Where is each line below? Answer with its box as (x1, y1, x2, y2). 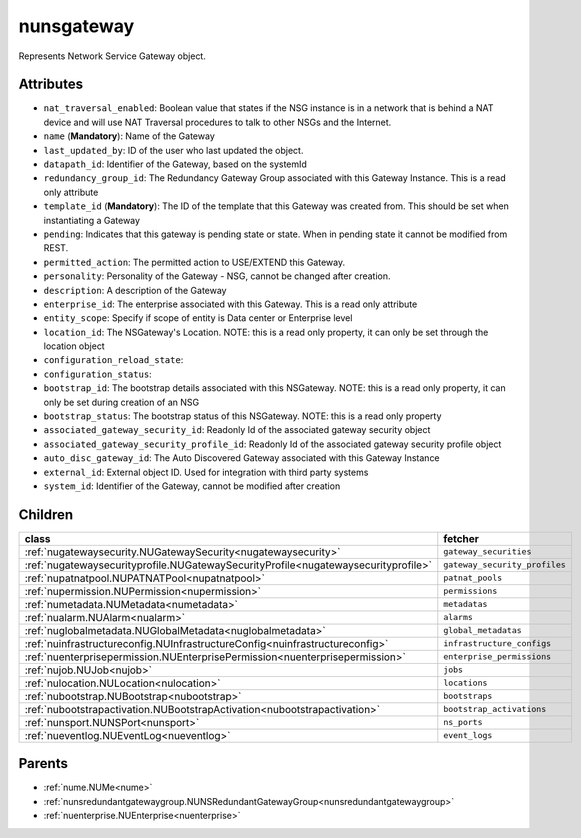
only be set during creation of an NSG (43, 396, 200, 408)
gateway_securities (443, 546, 532, 557)
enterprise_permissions (443, 651, 552, 662)
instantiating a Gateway (43, 214, 140, 226)
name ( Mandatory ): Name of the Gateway (43, 130, 215, 142)
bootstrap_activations (443, 704, 547, 715)
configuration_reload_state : (43, 354, 184, 366)
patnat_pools (443, 573, 503, 584)
